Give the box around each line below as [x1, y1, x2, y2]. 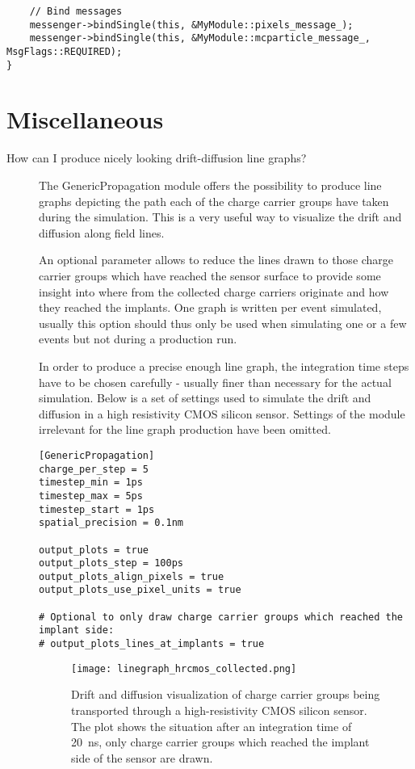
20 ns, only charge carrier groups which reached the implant [71, 733, 370, 750]
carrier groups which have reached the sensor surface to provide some [39, 267, 381, 284]
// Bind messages [29, 6, 123, 17]
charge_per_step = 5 [39, 463, 149, 475]
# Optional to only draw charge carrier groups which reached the [39, 611, 404, 623]
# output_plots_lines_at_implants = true [39, 638, 265, 650]
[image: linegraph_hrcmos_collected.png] [71, 662, 297, 674]
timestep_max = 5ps [39, 490, 143, 502]
